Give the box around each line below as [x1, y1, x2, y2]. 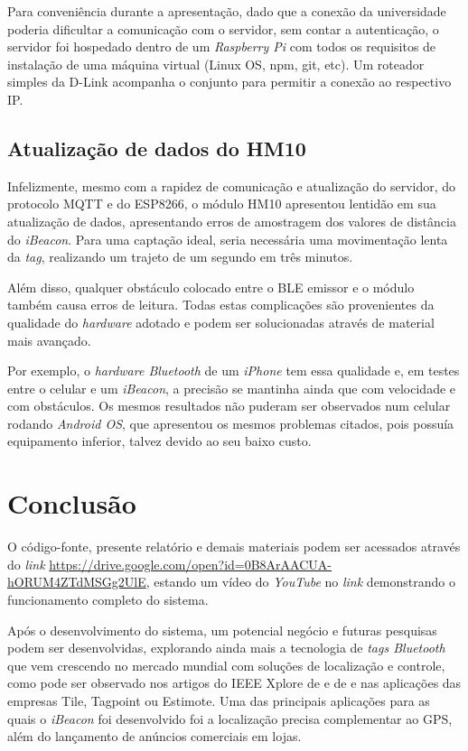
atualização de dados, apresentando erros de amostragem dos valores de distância [7, 211, 456, 230]
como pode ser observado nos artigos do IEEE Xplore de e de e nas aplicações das [7, 673, 462, 692]
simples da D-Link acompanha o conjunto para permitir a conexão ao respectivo [7, 72, 452, 91]
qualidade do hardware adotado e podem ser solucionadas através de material [7, 312, 435, 331]
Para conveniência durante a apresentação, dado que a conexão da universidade [7, 2, 446, 20]
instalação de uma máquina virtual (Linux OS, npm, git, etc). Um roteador [7, 54, 425, 73]
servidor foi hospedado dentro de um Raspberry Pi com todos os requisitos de [7, 37, 436, 56]
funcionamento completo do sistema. [7, 589, 209, 608]
